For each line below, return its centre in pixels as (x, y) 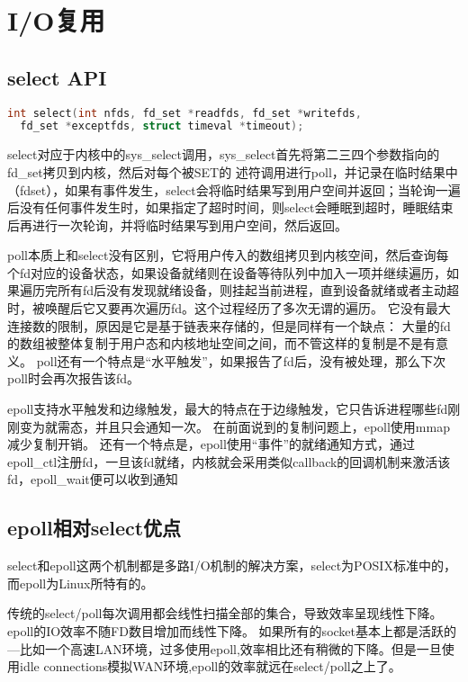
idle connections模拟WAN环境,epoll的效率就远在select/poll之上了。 (210, 666)
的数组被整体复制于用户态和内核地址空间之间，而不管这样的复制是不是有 (221, 343)
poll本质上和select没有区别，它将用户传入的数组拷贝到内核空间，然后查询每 (228, 255)
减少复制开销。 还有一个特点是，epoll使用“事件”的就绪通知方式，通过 (211, 444)
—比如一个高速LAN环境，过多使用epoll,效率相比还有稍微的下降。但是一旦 (225, 648)
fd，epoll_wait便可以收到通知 (93, 479)
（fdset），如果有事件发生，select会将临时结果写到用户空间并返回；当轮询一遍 (234, 189)
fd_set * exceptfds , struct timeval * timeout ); (162, 126)
